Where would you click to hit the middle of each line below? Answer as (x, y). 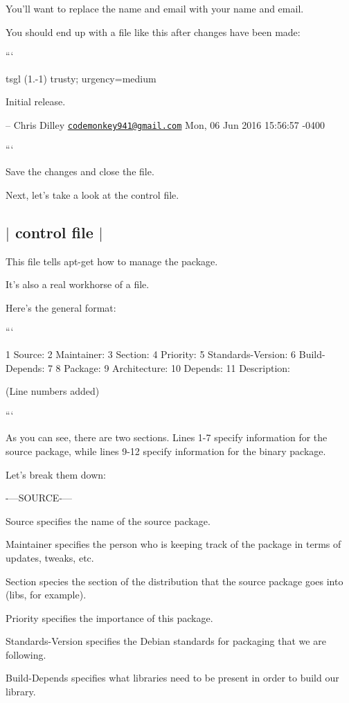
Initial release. (36, 101)
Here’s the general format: (61, 307)
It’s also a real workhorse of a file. (78, 284)
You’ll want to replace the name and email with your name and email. (155, 8)
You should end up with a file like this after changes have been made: (153, 32)
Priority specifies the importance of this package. (109, 617)
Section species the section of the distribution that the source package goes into (174, 581)
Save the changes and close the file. (80, 171)
